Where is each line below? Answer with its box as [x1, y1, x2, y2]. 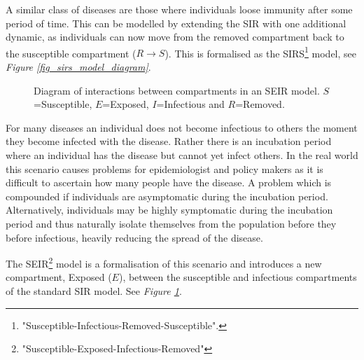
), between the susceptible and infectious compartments [118, 270, 357, 284]
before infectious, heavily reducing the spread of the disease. [6, 230, 263, 244]
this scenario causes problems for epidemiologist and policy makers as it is [6, 161, 323, 176]
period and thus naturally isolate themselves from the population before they [6, 216, 337, 230]
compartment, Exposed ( [6, 270, 112, 284]
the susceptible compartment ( [6, 46, 136, 60]
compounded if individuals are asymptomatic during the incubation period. [6, 188, 328, 203]
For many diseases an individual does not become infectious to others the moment [6, 120, 358, 134]
